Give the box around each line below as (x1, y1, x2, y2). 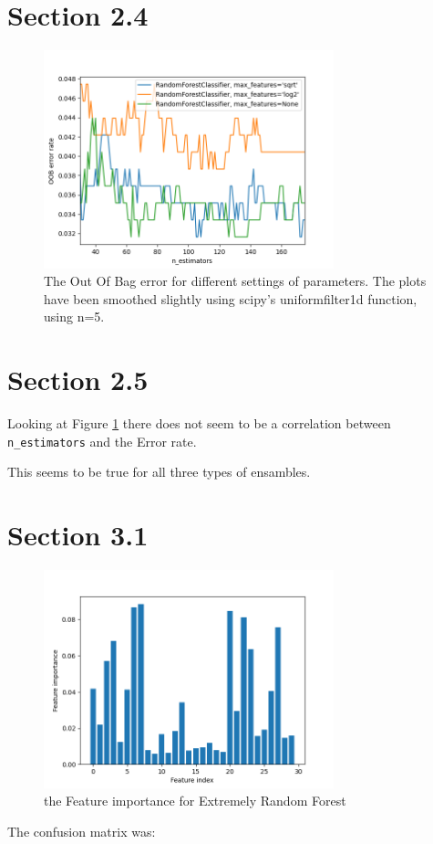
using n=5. (44, 307, 105, 326)
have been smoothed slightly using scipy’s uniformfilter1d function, (44, 289, 418, 308)
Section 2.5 (7, 361, 149, 398)
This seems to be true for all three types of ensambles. (7, 462, 311, 481)
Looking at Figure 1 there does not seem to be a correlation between (7, 414, 391, 433)
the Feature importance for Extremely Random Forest (44, 791, 346, 810)
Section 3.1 (7, 516, 149, 554)
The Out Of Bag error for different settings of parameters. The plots (44, 271, 427, 290)
